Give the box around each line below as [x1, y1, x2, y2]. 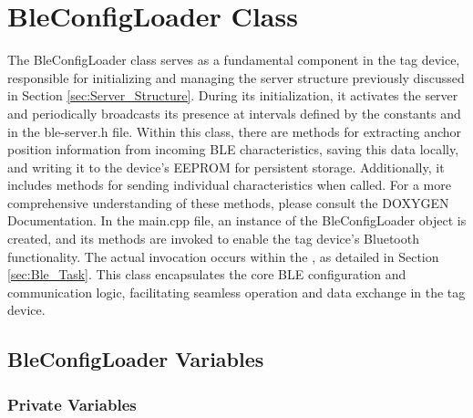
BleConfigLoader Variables [7, 345, 264, 373]
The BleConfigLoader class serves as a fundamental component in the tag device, [7, 50, 460, 69]
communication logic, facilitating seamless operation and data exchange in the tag [7, 282, 466, 301]
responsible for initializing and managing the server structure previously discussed [7, 68, 465, 87]
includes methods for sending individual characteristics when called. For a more [7, 175, 451, 194]
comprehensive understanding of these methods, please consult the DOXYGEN [7, 193, 449, 212]
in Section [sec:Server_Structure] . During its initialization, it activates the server [7, 86, 458, 105]
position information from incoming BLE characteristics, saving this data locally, [7, 140, 459, 159]
